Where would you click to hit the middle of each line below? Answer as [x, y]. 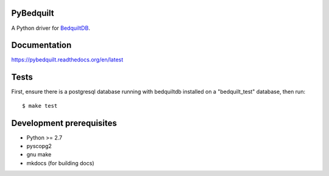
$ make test [40, 106]
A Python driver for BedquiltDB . [51, 28]
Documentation [41, 45]
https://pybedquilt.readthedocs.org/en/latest [67, 60]
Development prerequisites [64, 123]
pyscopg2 [39, 146]
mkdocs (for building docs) [60, 163]
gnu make [39, 155]
